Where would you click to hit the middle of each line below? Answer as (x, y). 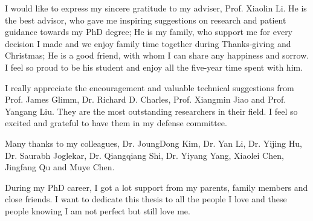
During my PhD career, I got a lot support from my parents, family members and (156, 187)
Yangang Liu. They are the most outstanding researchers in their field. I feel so (151, 111)
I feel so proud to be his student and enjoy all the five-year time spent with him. (154, 67)
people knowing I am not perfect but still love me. (98, 210)
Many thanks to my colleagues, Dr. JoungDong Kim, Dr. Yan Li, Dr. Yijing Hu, (153, 143)
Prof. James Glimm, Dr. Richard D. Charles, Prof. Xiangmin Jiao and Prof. (146, 99)
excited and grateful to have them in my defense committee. (116, 123)
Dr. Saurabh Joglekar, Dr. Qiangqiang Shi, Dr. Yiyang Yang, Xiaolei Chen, (144, 155)
